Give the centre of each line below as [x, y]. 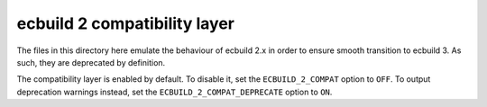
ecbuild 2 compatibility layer [125, 23]
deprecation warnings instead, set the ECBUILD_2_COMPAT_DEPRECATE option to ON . [175, 92]
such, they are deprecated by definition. [91, 62]
